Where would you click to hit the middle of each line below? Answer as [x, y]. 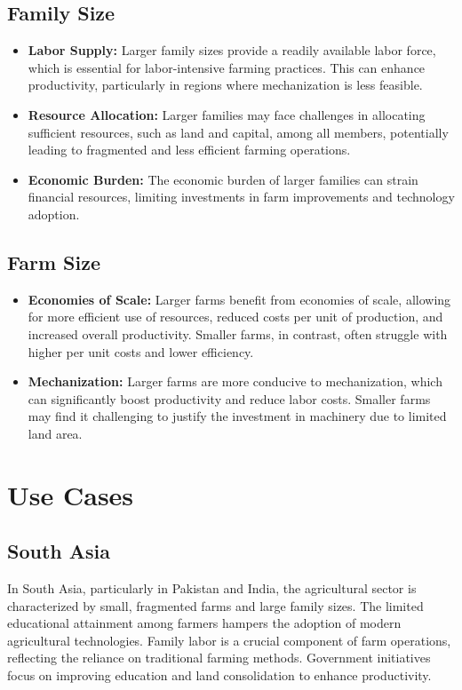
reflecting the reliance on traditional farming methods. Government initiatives [219, 658]
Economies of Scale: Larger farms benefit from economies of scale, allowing [239, 299]
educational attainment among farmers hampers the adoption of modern [204, 623]
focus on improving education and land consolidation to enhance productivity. [219, 675]
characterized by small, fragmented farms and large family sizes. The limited [215, 605]
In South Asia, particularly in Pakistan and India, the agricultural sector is [212, 588]
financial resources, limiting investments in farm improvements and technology [241, 197]
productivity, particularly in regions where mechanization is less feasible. [225, 85]
